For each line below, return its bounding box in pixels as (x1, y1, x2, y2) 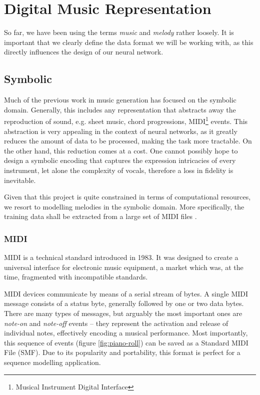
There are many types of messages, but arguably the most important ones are (4, 308, 242, 318)
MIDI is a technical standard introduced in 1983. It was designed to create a (4, 252, 238, 262)
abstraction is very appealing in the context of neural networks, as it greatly (4, 125, 237, 136)
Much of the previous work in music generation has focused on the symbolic (4, 94, 236, 105)
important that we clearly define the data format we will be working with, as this (4, 36, 253, 47)
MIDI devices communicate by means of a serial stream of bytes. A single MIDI (4, 288, 248, 298)
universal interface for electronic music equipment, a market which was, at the (4, 261, 243, 272)
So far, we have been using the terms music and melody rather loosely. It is (4, 27, 234, 37)
